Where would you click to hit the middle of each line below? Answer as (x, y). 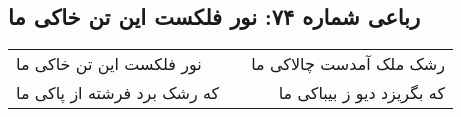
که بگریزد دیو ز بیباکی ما (361, 93)
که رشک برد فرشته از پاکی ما (118, 93)
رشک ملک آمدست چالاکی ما (348, 64)
